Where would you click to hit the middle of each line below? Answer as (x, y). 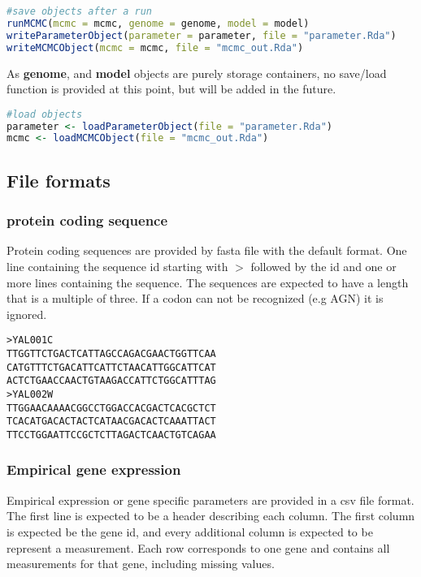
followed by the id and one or (323, 266)
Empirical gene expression (94, 469)
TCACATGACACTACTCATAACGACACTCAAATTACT (111, 422)
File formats (59, 180)
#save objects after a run (79, 11)
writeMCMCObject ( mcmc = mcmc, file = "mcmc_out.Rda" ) (155, 47)
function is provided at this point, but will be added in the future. (171, 89)
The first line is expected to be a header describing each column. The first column (211, 516)
